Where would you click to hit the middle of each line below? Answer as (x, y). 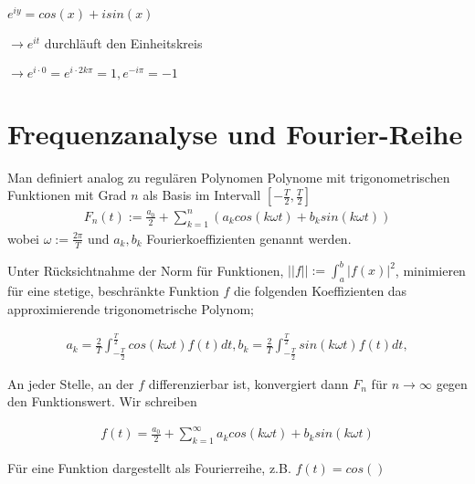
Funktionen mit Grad (67, 195)
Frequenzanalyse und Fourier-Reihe (235, 133)
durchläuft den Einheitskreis (123, 43)
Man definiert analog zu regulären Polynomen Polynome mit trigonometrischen (229, 177)
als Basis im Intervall (202, 195)
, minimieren (430, 270)
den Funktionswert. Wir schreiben (102, 401)
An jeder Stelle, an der (71, 383)
